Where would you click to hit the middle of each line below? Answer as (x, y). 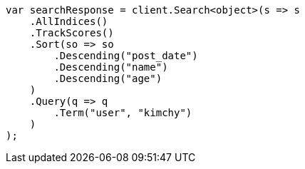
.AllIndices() (69, 21)
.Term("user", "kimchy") (123, 113)
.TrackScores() (72, 33)
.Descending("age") (108, 78)
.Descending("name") (111, 67)
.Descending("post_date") (126, 56)
